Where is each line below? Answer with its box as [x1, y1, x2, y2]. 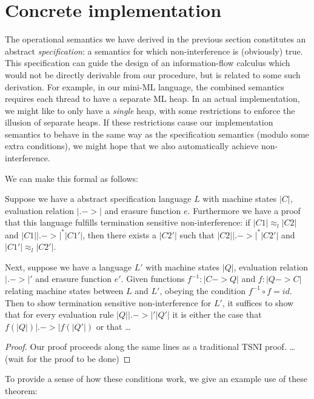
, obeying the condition [159, 284, 246, 297]
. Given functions [121, 272, 185, 285]
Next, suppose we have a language [5, 260, 132, 273]
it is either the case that [172, 308, 262, 321]
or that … [96, 320, 131, 332]
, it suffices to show [222, 296, 294, 309]
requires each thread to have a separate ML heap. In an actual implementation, [5, 92, 300, 105]
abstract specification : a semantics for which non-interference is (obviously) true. [5, 44, 303, 57]
